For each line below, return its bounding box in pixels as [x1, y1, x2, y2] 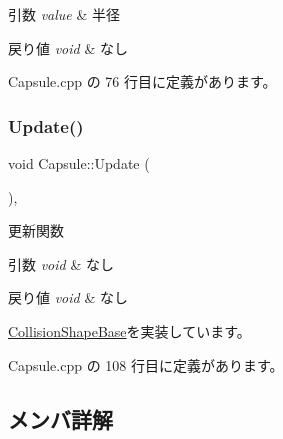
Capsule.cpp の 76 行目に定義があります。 [8, 71, 277, 92]
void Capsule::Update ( [8, 153, 150, 173]
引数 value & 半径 [8, 4, 121, 24]
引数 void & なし [8, 253, 114, 274]
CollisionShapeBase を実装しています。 [8, 320, 251, 341]
